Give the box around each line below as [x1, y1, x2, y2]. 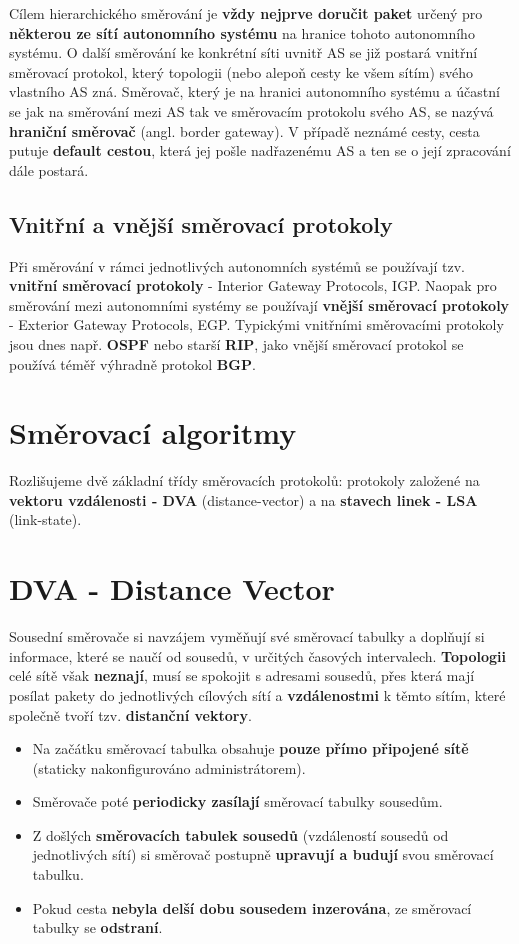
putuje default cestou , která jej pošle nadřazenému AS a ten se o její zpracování [9, 140, 511, 161]
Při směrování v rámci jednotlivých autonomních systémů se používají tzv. [9, 255, 466, 276]
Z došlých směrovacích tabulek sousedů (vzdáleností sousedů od [32, 824, 449, 845]
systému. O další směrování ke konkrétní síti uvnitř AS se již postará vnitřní [9, 42, 478, 63]
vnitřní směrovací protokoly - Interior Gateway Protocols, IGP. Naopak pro [9, 275, 497, 296]
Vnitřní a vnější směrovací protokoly [9, 208, 393, 239]
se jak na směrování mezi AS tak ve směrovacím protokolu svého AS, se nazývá [9, 100, 494, 121]
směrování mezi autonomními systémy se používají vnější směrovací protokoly [9, 294, 510, 315]
